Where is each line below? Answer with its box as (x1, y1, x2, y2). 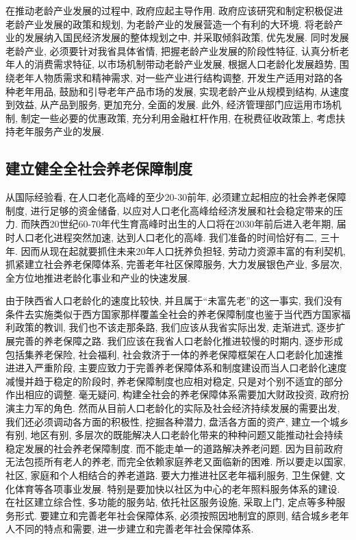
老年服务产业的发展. (14, 124, 104, 138)
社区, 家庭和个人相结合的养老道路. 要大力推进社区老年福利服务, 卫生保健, (5, 468, 333, 482)
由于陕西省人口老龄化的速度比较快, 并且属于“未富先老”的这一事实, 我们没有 (5, 293, 343, 308)
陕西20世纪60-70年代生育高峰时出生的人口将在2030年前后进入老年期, (30, 217, 334, 231)
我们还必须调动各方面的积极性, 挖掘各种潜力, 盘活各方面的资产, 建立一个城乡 (5, 414, 349, 428)
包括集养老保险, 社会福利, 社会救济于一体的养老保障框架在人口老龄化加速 (5, 347, 334, 361)
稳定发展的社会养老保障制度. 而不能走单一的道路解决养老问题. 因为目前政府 (5, 441, 344, 455)
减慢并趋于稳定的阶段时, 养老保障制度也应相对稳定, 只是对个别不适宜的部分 (5, 373, 344, 388)
